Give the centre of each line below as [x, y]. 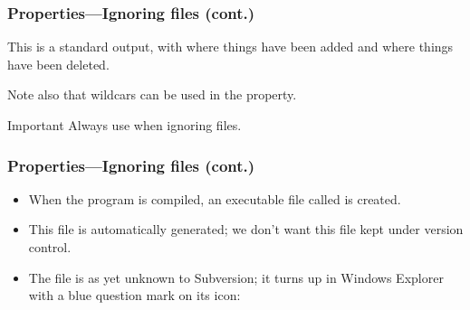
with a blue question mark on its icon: [134, 295]
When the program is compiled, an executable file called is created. [215, 198]
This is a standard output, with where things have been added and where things [230, 47]
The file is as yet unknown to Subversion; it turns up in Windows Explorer [236, 277]
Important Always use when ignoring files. [125, 125]
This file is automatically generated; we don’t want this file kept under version [246, 229]
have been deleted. [58, 64]
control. [50, 247]
